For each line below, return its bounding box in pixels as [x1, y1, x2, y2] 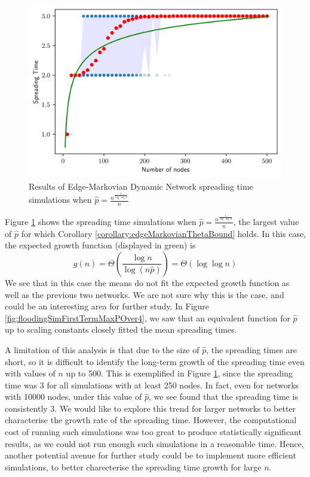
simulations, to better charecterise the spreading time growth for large [5, 460, 262, 473]
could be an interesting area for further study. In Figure [5, 300, 210, 312]
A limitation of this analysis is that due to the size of [5, 343, 199, 356]
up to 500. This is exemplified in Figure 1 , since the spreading [66, 367, 293, 379]
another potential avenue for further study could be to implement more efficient [5, 449, 296, 461]
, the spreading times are [206, 343, 297, 356]
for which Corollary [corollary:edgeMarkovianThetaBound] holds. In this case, [21, 227, 306, 239]
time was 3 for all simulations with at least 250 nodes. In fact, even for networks [5, 378, 299, 391]
